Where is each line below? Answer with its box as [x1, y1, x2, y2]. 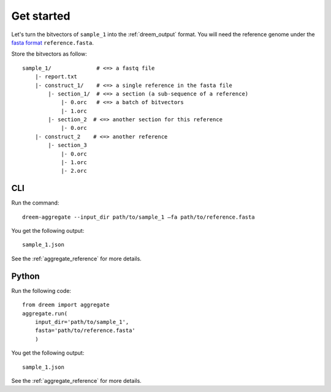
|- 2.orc [61, 167, 87, 175]
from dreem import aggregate [22, 301, 110, 309]
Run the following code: [11, 287, 72, 294]
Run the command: [11, 199, 59, 206]
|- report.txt [34, 73, 78, 80]
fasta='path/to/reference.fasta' [34, 327, 136, 334]
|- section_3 [48, 141, 87, 149]
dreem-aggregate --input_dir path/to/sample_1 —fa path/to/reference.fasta [22, 213, 255, 221]
